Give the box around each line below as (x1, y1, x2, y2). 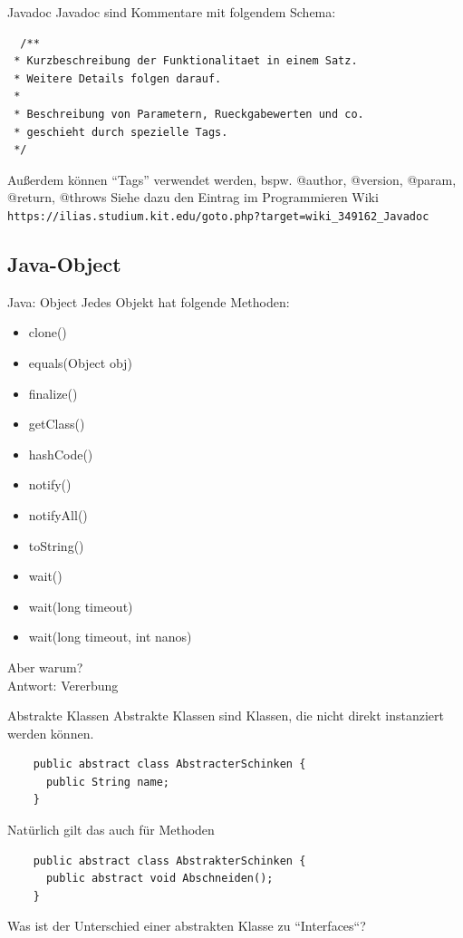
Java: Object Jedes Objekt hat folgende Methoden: (7, 292, 290, 311)
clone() (28, 323, 67, 342)
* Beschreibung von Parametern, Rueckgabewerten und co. (14, 107, 364, 121)
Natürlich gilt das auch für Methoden (7, 820, 215, 839)
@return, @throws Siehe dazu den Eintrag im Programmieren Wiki (7, 188, 379, 207)
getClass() (28, 414, 85, 433)
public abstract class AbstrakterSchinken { (33, 854, 306, 867)
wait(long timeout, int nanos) (28, 627, 192, 646)
